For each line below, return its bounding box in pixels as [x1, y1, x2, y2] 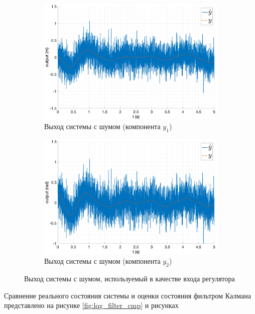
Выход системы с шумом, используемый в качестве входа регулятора [24, 273, 235, 283]
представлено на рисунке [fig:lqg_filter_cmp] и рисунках [4, 300, 179, 310]
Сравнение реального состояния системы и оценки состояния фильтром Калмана [4, 290, 251, 300]
